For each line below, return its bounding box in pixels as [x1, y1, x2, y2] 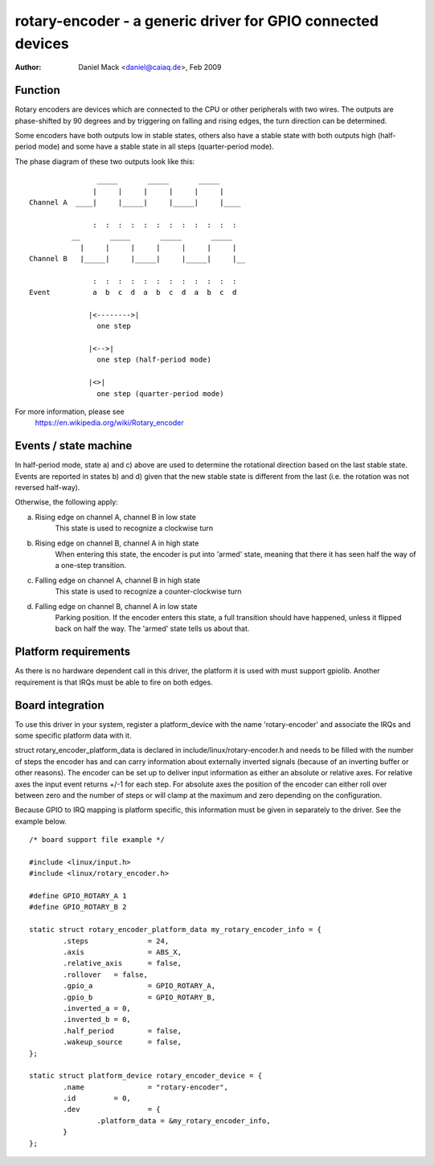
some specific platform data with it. [14, 730, 132, 740]
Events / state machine [14, 439, 133, 453]
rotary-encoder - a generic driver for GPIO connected [14, 12, 379, 30]
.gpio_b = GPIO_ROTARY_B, [63, 992, 216, 1002]
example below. [14, 816, 68, 826]
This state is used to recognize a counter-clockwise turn [55, 587, 242, 596]
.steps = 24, [63, 936, 170, 946]
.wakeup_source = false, [63, 1037, 182, 1047]
